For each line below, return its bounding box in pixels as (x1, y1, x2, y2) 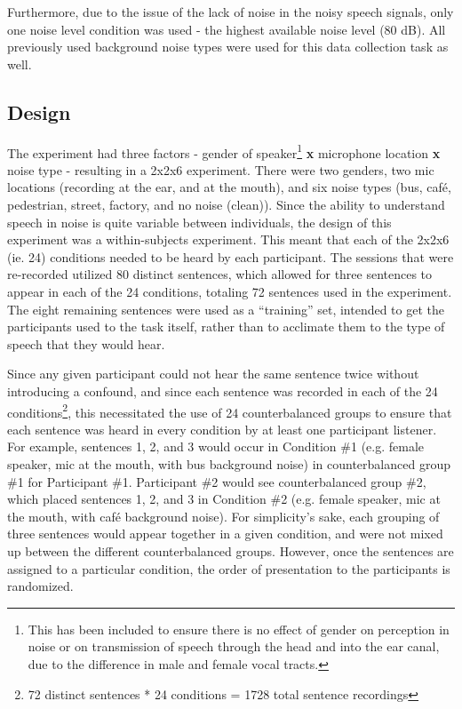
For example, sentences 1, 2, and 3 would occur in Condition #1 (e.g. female (7, 437, 425, 456)
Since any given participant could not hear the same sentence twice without (7, 364, 419, 383)
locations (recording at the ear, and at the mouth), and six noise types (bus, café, (7, 178, 451, 196)
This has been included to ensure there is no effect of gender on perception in (28, 619, 450, 638)
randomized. (7, 577, 74, 595)
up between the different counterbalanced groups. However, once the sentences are (7, 541, 454, 560)
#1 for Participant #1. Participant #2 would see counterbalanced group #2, (7, 472, 426, 490)
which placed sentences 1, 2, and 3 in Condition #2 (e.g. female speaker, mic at (7, 490, 441, 508)
